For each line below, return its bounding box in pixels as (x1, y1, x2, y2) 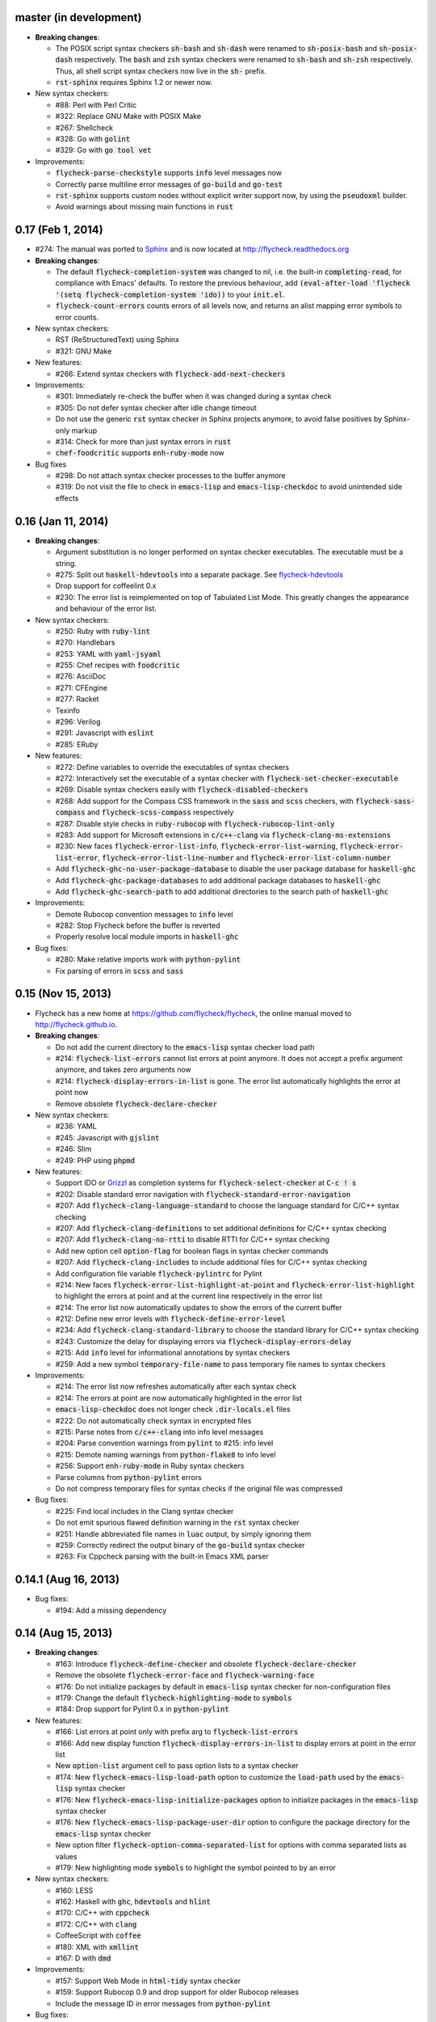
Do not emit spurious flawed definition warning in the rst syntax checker (55, 1517, 300, 1528)
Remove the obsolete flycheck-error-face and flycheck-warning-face (55, 1670, 315, 1680)
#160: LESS (55, 1885, 94, 1895)
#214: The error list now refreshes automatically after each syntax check (55, 1381, 297, 1391)
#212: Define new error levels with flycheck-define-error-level (55, 1314, 286, 1324)
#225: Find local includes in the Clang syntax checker (55, 1506, 234, 1516)
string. (55, 558, 77, 568)
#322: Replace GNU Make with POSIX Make (55, 112, 202, 121)
